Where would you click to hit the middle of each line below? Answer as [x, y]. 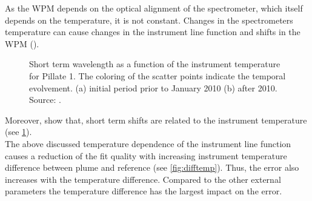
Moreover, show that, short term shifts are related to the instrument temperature [156, 120]
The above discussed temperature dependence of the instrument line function [148, 143]
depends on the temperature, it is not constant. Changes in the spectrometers [149, 20]
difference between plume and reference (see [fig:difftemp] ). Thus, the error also [152, 167]
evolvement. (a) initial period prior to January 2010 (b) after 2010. [153, 87]
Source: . [45, 100]
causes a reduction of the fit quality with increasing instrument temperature [146, 155]
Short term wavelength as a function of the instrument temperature [155, 64]
